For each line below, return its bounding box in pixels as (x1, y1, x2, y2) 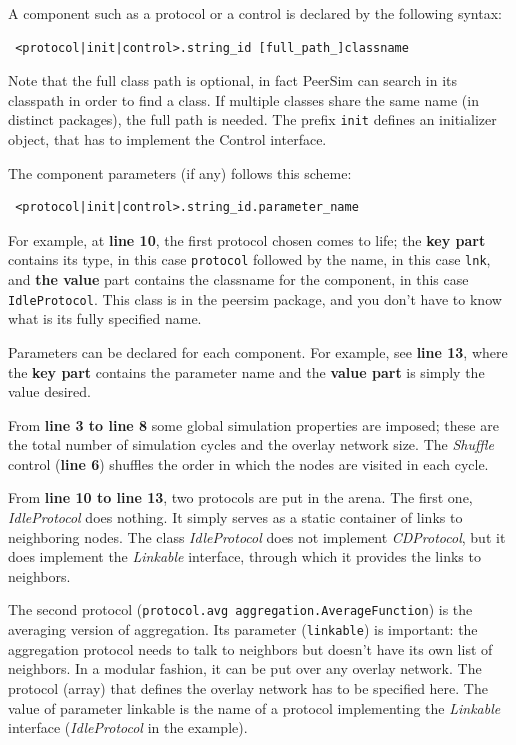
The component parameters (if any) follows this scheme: (8, 162, 352, 183)
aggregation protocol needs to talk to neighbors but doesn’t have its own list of (8, 638, 493, 659)
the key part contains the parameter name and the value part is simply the (8, 361, 485, 382)
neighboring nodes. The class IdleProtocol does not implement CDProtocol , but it (8, 526, 506, 547)
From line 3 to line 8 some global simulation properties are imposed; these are (8, 414, 499, 435)
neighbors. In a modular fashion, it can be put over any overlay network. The (8, 658, 482, 679)
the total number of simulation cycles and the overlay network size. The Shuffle (8, 434, 494, 455)
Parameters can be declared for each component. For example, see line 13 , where (8, 341, 508, 362)
